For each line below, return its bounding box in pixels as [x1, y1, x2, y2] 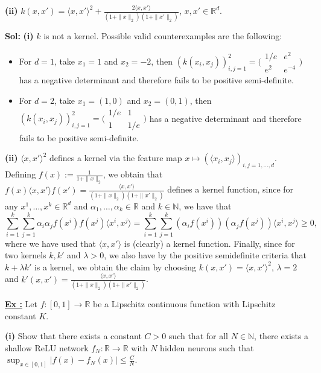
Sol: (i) [5, 29, 34, 42]
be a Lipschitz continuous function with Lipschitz [93, 298, 276, 310]
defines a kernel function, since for [167, 183, 294, 196]
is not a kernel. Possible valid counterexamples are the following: [43, 29, 282, 42]
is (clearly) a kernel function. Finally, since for [124, 237, 295, 249]
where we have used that [5, 237, 96, 249]
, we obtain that [103, 168, 163, 180]
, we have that [179, 199, 232, 212]
